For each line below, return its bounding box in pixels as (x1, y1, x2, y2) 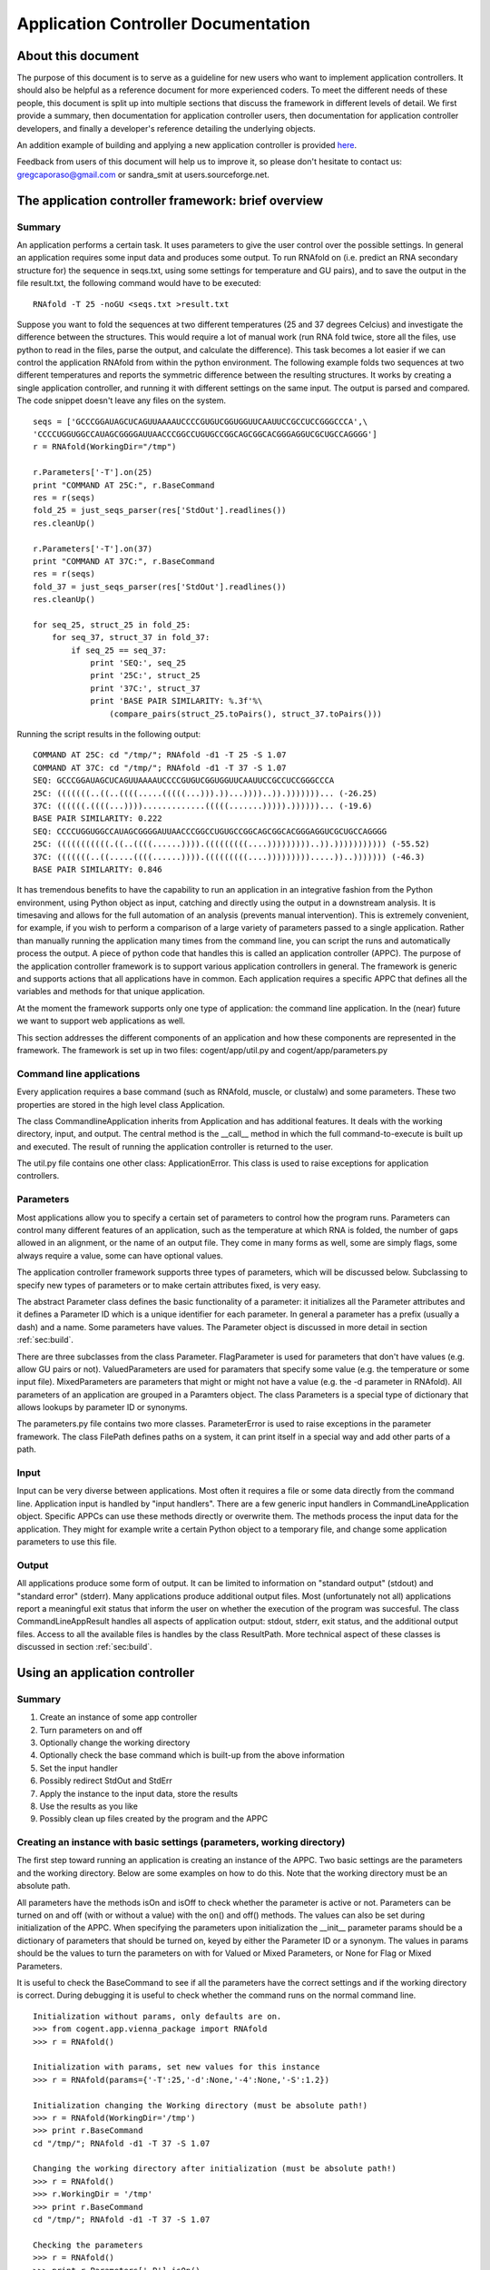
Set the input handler (39, 1762, 118, 1773)
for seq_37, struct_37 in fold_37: (51, 632, 211, 643)
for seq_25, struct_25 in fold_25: (33, 619, 191, 630)
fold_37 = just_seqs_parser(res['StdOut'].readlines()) (33, 581, 287, 592)
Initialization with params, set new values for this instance (33, 2062, 320, 2072)
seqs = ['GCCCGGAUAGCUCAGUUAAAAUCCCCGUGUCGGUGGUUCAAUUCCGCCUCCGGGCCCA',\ (33, 416, 368, 427)
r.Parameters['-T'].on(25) (33, 468, 153, 478)
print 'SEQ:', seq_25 (90, 658, 186, 668)
